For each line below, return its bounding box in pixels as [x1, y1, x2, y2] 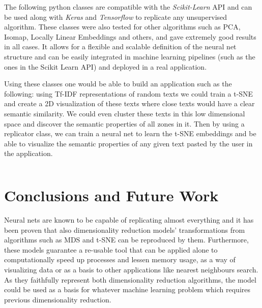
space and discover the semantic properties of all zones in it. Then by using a [4, 118, 245, 129]
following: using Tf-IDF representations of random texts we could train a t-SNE [4, 88, 253, 99]
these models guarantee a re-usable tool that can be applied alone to [4, 244, 218, 255]
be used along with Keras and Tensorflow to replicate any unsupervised [4, 11, 227, 22]
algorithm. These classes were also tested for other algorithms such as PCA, [4, 21, 241, 32]
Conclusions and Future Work [4, 185, 219, 206]
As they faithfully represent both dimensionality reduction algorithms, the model [4, 274, 256, 285]
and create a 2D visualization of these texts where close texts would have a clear [4, 98, 255, 109]
